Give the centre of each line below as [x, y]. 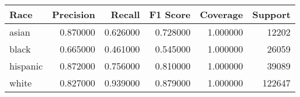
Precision [74, 14]
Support [271, 14]
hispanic [26, 66]
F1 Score [170, 14]
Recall [125, 14]
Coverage [221, 14]
